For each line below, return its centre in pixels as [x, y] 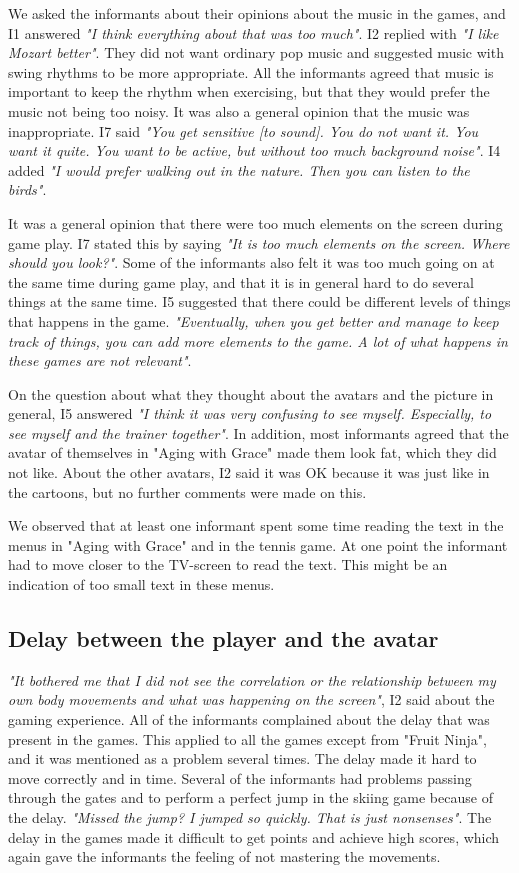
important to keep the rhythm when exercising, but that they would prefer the [249, 91]
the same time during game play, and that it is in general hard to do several [241, 281]
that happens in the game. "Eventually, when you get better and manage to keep [253, 320]
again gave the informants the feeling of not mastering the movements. [224, 856]
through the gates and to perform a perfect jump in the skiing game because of [250, 797]
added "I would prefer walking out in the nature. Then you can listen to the [239, 169]
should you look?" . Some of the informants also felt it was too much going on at [251, 262]
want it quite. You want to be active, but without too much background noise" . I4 [254, 150]
